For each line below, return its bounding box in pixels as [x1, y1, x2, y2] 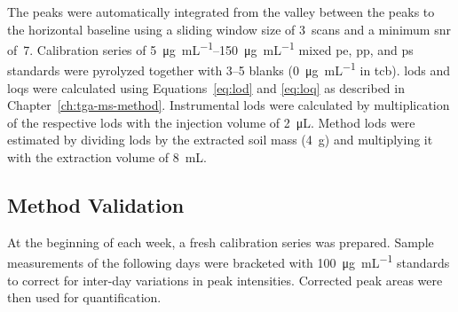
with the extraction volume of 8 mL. [7, 148, 208, 167]
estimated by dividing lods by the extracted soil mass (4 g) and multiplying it [7, 130, 433, 149]
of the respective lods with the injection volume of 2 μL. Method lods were [7, 113, 415, 131]
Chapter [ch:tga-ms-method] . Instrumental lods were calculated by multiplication [7, 96, 450, 114]
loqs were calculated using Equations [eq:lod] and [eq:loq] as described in [7, 78, 405, 97]
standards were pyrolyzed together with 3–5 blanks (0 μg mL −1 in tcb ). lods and [7, 58, 451, 80]
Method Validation [7, 191, 185, 219]
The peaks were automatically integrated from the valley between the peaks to [7, 3, 435, 20]
